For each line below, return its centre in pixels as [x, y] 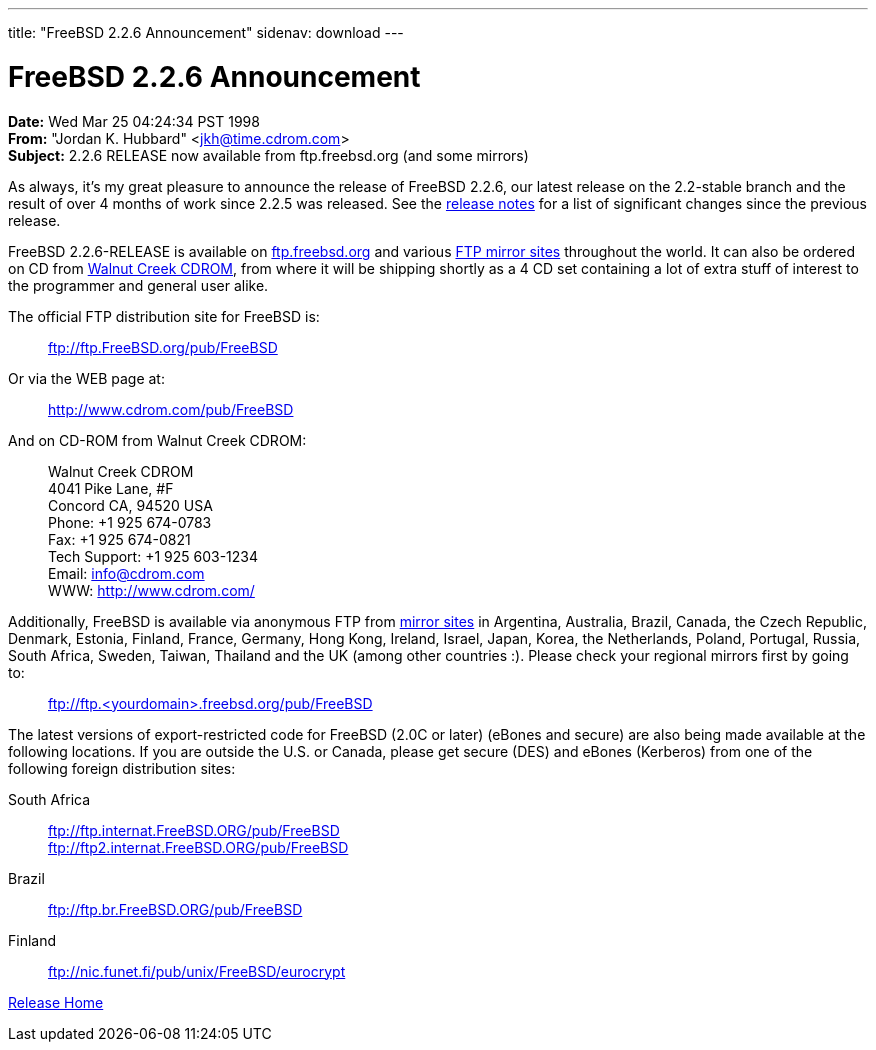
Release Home [56, 1002]
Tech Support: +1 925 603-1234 [153, 556]
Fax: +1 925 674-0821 [119, 539]
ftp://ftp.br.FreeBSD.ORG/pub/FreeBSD [175, 909]
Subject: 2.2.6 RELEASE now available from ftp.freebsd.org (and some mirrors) [268, 155]
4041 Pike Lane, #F [111, 488]
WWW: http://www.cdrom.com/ [151, 590]
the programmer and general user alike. [138, 285]
